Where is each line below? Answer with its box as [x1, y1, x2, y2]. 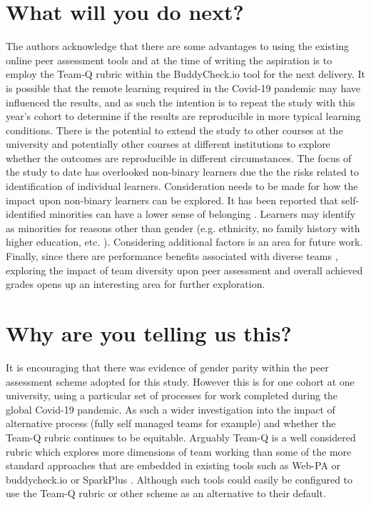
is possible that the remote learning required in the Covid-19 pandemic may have [6, 80, 360, 95]
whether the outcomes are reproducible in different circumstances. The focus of [6, 150, 352, 165]
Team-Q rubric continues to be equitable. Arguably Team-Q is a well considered [6, 429, 356, 444]
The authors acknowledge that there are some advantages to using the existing [6, 39, 350, 54]
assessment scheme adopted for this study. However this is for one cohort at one [6, 374, 355, 389]
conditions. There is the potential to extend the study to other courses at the [6, 122, 343, 137]
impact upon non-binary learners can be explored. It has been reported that [6, 192, 338, 207]
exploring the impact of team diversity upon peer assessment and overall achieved [6, 262, 363, 277]
